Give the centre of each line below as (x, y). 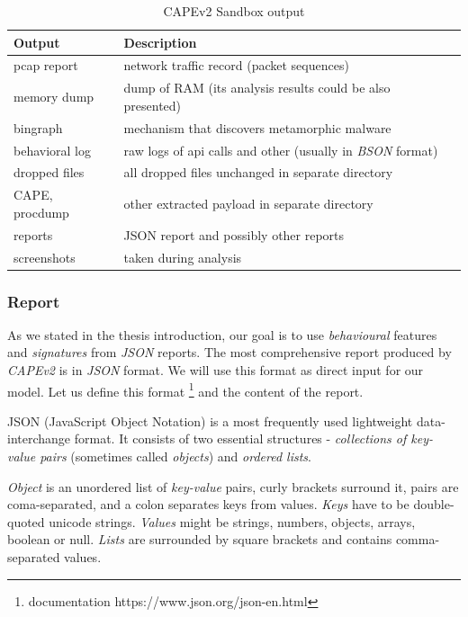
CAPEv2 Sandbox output (234, 11)
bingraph (38, 127)
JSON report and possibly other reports (234, 234)
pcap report (46, 65)
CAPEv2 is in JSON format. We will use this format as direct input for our (216, 370)
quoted (26, 521)
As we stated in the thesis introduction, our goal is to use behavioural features (222, 334)
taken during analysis (183, 257)
